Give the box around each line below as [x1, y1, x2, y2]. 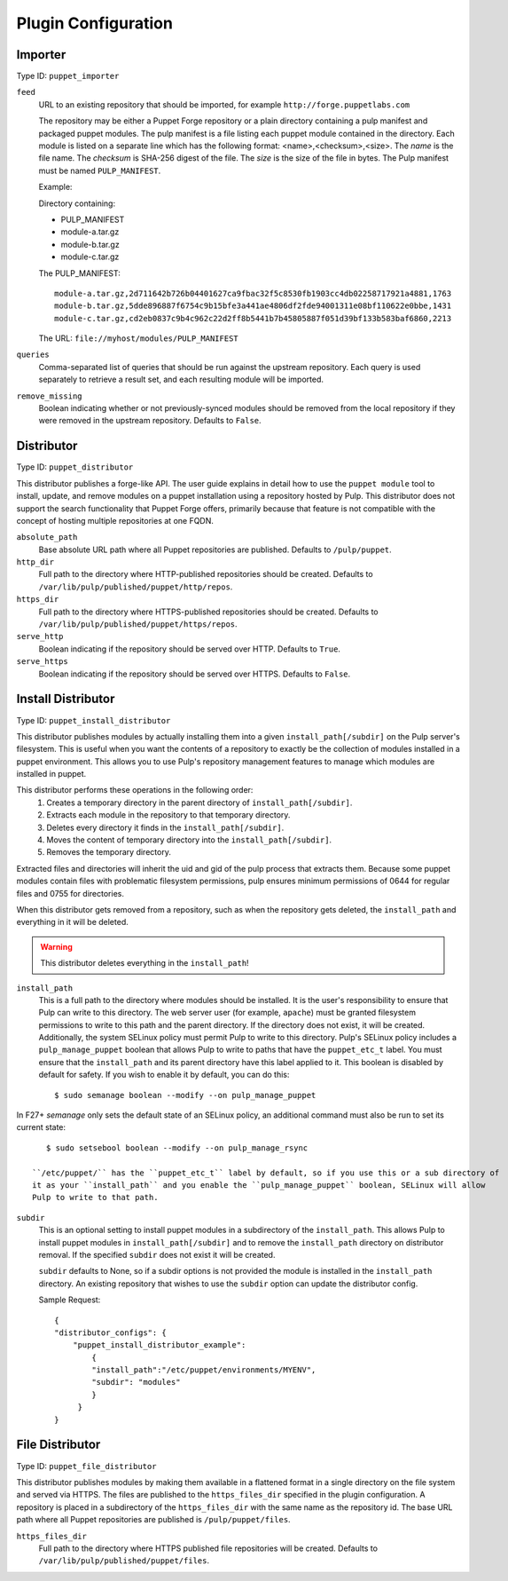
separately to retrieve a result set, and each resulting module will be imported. [38, 374, 324, 385]
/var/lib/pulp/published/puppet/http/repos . [38, 581, 233, 592]
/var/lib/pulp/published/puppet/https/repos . [38, 619, 238, 629]
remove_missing [16, 391, 83, 401]
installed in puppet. [16, 769, 87, 779]
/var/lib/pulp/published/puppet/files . [38, 1555, 210, 1566]
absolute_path [16, 533, 78, 542]
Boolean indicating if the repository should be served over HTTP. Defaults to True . [38, 644, 341, 654]
